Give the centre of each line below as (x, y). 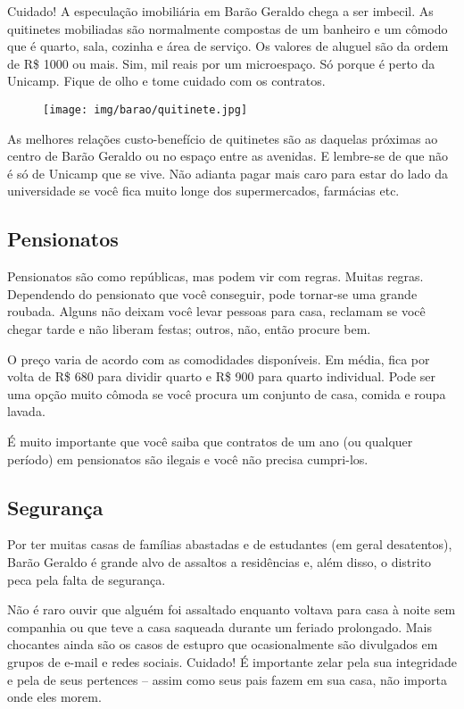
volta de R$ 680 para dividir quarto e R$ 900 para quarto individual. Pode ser (222, 376)
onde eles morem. (54, 697)
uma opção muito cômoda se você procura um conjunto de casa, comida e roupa (227, 393)
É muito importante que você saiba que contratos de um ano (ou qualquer (210, 441)
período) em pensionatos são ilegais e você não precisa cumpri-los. (188, 459)
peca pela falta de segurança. (87, 579)
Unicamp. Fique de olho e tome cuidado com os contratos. (166, 81)
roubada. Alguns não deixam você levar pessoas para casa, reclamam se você (216, 311)
